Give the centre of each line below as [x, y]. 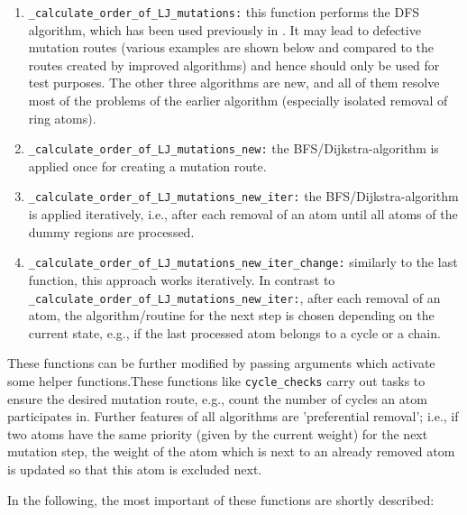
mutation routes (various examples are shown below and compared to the [231, 47]
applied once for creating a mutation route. [147, 166]
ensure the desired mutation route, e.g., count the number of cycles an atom [217, 398]
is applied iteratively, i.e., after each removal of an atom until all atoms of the [243, 214]
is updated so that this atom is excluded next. [135, 469]
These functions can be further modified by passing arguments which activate [221, 363]
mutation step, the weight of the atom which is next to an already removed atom [231, 451]
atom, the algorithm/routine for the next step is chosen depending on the [231, 315]
